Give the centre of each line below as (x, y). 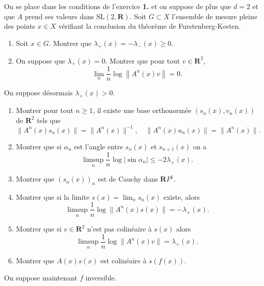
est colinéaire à (124, 261)
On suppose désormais (39, 93)
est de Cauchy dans (128, 179)
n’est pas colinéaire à (119, 229)
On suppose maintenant (41, 278)
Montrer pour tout (45, 110)
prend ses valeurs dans (60, 16)
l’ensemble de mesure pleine (215, 16)
